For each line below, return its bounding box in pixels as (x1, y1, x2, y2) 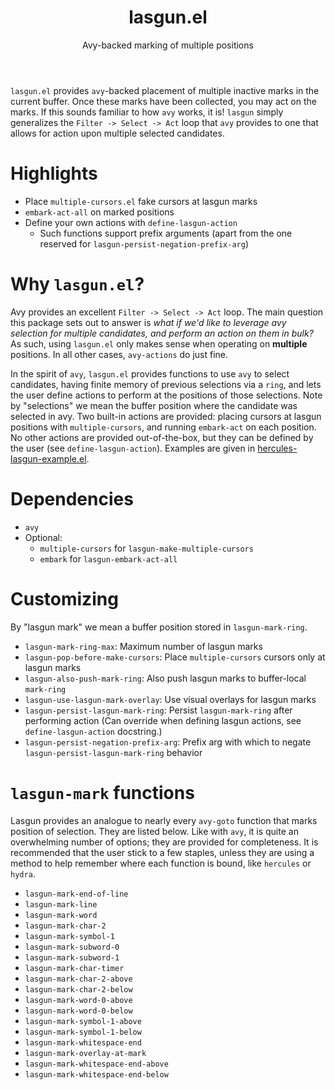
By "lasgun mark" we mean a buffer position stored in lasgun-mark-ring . (10, 621, 308, 633)
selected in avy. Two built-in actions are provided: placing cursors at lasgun (10, 410, 322, 422)
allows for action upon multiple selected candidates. (10, 127, 225, 139)
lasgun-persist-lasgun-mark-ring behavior (24, 746, 203, 758)
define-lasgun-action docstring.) (24, 725, 163, 737)
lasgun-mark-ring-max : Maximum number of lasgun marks (24, 640, 263, 652)
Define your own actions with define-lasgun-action (24, 216, 238, 228)
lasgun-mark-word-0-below (24, 1006, 133, 1016)
